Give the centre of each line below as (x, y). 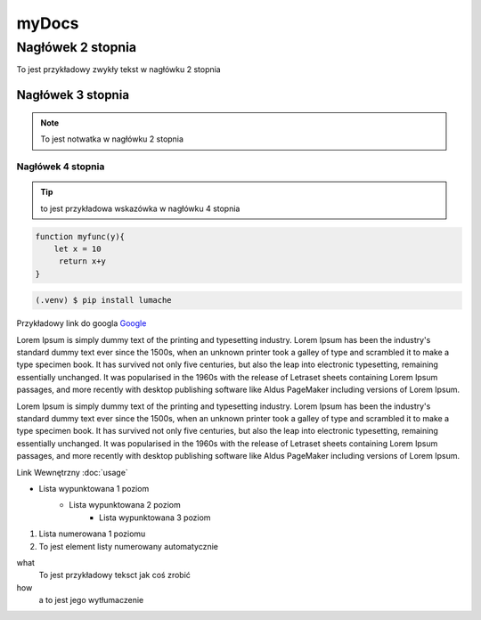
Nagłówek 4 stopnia (61, 167)
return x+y (82, 261)
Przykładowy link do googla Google (82, 323)
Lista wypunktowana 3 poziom (155, 518)
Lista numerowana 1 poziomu (92, 534)
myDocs (48, 23)
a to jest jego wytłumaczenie (91, 600)
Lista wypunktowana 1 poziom (94, 488)
